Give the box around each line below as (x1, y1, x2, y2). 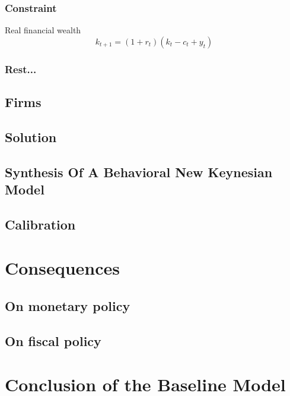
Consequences (5, 256, 120, 280)
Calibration (5, 215, 76, 233)
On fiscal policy (5, 331, 101, 350)
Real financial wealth (5, 24, 81, 36)
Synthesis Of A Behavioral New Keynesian (5, 162, 273, 181)
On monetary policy (5, 296, 130, 315)
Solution (5, 127, 57, 146)
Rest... (5, 61, 37, 76)
